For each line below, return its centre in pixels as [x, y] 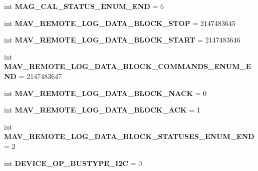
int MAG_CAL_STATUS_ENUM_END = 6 [84, 6]
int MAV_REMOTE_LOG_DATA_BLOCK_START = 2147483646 [122, 40]
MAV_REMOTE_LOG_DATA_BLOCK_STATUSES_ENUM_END [129, 136]
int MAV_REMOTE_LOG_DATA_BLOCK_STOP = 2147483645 [120, 23]
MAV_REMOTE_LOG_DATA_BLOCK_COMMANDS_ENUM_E [128, 66]
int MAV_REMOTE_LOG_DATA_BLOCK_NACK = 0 [105, 93]
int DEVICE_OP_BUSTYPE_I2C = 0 [73, 163]
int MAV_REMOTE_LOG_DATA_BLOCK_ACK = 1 [102, 110]
